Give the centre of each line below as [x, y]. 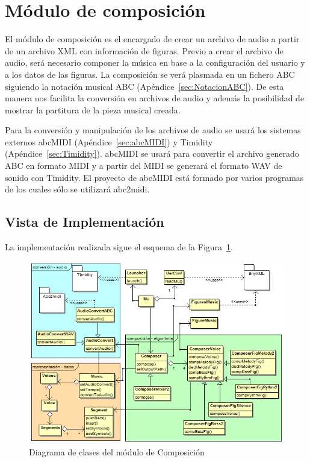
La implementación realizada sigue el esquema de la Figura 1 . [119, 247]
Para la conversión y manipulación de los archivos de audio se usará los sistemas [153, 130]
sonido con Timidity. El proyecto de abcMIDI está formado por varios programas [154, 177]
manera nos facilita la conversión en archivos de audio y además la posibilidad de [155, 98]
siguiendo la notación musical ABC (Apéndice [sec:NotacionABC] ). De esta [144, 86]
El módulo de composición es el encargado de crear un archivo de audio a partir [152, 39]
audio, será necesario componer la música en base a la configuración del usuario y [155, 62]
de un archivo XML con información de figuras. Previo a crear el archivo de [144, 50]
